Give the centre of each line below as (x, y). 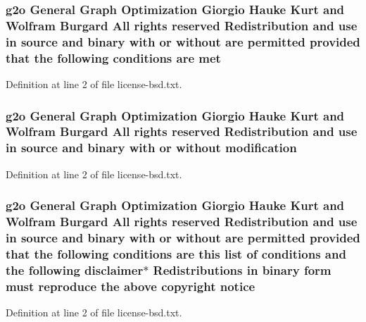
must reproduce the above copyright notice (131, 286)
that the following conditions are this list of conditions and (176, 253)
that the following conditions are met (113, 57)
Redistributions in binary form (242, 270)
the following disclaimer (75, 270)
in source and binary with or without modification (151, 148)
